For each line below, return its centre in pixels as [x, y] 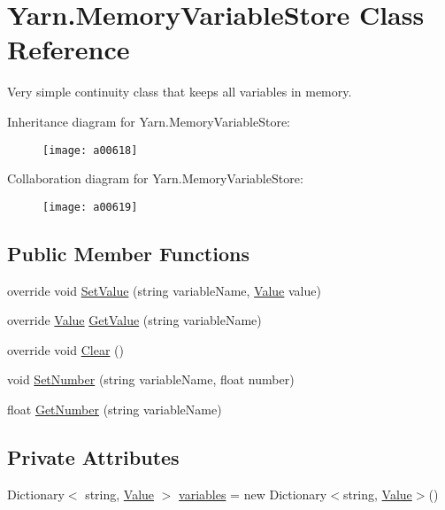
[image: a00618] [90, 150]
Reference [69, 49]
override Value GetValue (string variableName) [134, 320]
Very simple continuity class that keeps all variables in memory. [180, 92]
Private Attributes [93, 456]
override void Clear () [65, 349]
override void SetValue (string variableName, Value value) [164, 290]
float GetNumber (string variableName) [115, 409]
